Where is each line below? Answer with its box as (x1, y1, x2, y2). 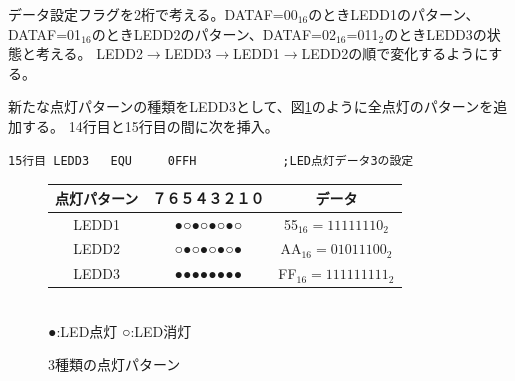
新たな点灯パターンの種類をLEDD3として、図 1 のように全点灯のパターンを (8, 96, 494, 117)
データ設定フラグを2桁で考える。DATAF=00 (8, 4, 298, 24)
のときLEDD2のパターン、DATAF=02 (91, 23, 336, 44)
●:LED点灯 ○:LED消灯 (48, 320, 192, 341)
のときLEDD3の (384, 23, 487, 44)
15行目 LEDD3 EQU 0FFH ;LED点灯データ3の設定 (8, 153, 414, 168)
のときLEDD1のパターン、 (308, 4, 480, 24)
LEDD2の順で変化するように (301, 43, 489, 64)
